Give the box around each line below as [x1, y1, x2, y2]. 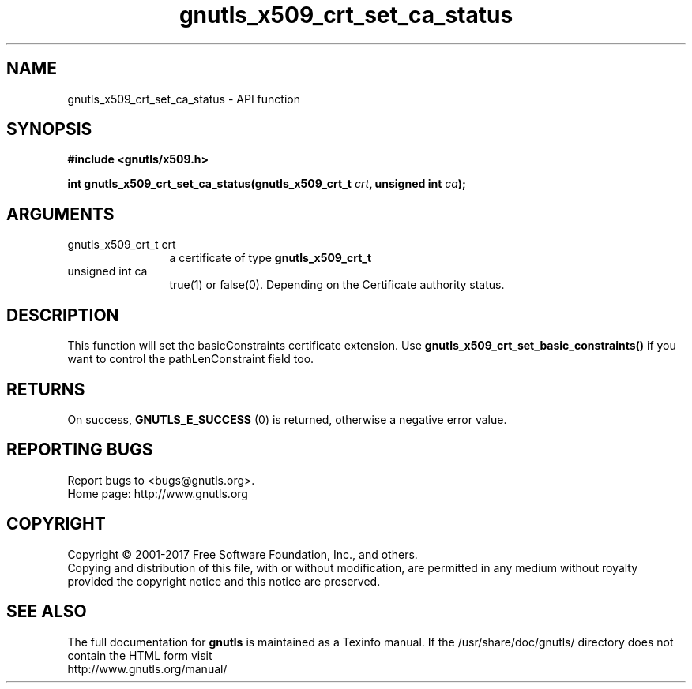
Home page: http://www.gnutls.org [67, 486, 248, 500]
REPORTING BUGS [6, 440, 153, 460]
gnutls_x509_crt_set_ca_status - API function [67, 92, 300, 106]
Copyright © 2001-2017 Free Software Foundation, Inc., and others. [67, 547, 418, 561]
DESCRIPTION [6, 305, 119, 325]
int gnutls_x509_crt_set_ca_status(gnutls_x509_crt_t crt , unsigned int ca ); [67, 177, 466, 191]
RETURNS [6, 379, 85, 399]
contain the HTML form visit [67, 648, 212, 662]
